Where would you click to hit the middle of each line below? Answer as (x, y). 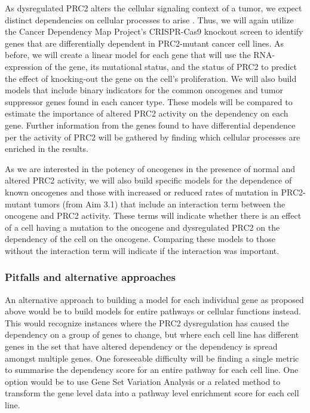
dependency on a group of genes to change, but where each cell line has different (152, 334)
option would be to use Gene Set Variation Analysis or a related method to (143, 381)
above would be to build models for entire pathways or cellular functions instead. (153, 311)
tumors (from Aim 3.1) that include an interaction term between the (159, 204)
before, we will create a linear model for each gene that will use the (128, 55)
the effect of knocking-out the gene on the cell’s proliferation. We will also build (151, 78)
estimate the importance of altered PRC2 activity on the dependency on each (147, 113)
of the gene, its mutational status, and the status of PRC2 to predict (171, 66)
